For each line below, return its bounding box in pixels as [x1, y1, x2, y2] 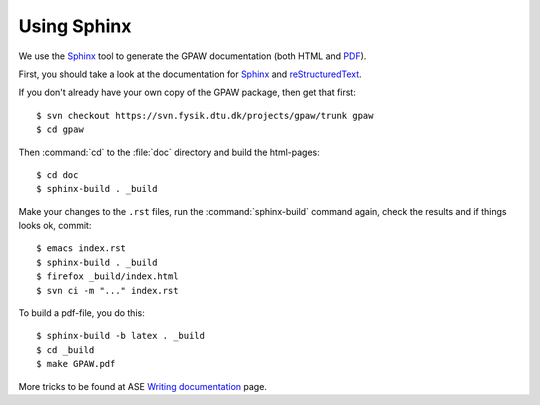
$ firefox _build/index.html [36, 271, 179, 282]
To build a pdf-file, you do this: [18, 307, 145, 319]
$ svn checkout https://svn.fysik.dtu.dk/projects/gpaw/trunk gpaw [36, 110, 374, 121]
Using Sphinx [18, 15, 132, 37]
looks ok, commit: [18, 220, 92, 232]
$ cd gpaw [36, 124, 84, 135]
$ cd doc [36, 169, 79, 180]
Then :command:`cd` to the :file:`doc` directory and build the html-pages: [18, 146, 320, 158]
